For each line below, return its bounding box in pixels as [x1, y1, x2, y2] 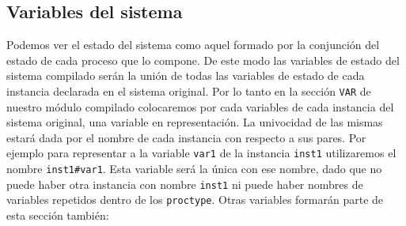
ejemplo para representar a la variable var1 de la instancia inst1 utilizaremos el [6, 145, 397, 161]
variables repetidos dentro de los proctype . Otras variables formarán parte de [6, 191, 384, 208]
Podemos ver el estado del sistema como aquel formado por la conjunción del [6, 36, 380, 53]
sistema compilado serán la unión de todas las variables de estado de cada [6, 67, 365, 84]
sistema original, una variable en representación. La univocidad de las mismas [6, 114, 383, 130]
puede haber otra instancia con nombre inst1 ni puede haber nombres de [6, 175, 363, 192]
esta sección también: [6, 207, 109, 224]
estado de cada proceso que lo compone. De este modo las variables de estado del [6, 51, 400, 68]
